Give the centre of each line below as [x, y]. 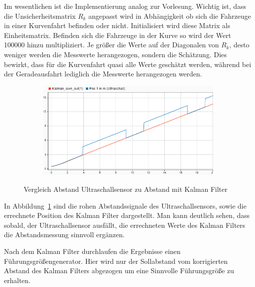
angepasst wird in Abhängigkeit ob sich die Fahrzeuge [170, 16]
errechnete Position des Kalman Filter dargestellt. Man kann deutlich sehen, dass [127, 215]
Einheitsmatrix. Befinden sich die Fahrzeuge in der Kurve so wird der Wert [118, 35]
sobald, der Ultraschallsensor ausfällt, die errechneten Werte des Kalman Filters [125, 225]
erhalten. [17, 280]
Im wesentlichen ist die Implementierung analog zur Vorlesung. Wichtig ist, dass [125, 6]
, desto [239, 45]
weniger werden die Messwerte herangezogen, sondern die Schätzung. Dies [115, 54]
